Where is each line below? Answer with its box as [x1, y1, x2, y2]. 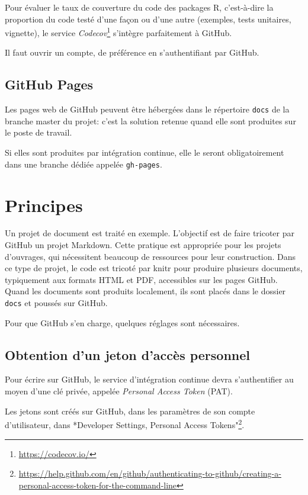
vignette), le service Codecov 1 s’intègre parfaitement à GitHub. [5, 25, 232, 38]
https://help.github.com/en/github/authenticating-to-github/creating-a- [18, 467, 281, 480]
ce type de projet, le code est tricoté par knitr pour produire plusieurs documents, [5, 262, 303, 274]
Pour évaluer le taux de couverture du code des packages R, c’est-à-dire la [5, 1, 274, 13]
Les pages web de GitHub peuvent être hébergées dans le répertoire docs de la [5, 103, 290, 115]
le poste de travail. [5, 126, 72, 139]
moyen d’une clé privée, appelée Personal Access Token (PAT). [5, 385, 233, 397]
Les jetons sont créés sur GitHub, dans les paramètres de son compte [5, 404, 255, 417]
